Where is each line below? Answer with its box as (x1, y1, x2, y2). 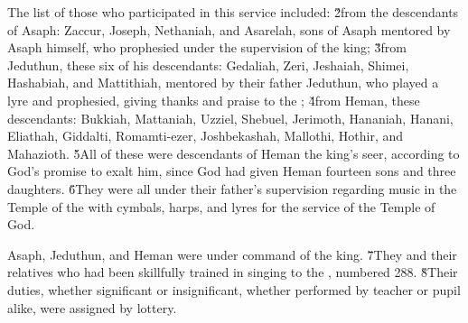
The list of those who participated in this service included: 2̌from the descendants (7, 3, 459, 21)
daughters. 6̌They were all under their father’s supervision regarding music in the (7, 179, 457, 198)
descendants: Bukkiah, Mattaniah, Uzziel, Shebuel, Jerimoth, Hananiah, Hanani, (7, 108, 454, 127)
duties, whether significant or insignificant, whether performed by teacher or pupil (7, 280, 461, 299)
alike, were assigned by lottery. (7, 298, 177, 317)
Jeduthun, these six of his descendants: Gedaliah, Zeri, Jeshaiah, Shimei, (7, 55, 409, 74)
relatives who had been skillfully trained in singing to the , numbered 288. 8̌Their (7, 263, 458, 281)
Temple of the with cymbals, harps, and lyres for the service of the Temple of (7, 197, 435, 216)
